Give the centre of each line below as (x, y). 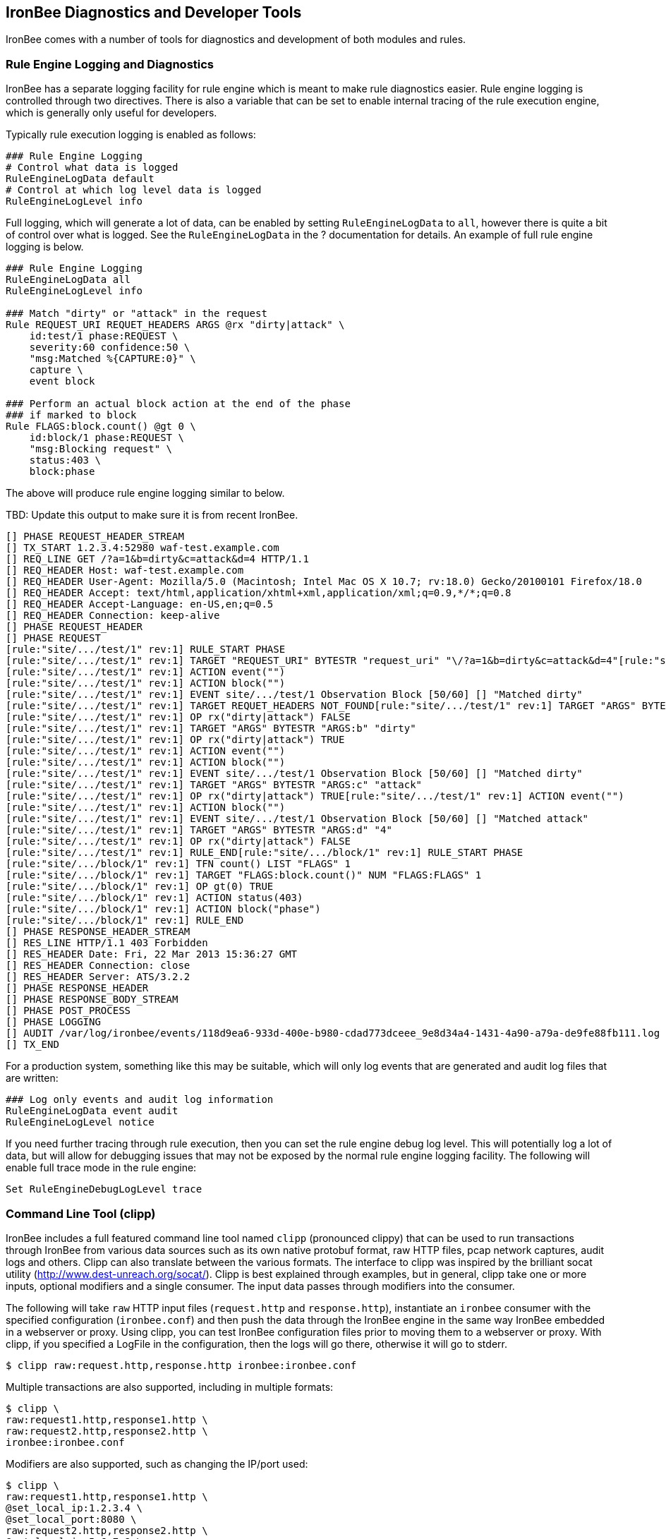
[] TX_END (32, 1045)
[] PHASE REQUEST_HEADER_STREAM (95, 537)
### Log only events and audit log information (140, 1100)
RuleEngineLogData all (68, 280)
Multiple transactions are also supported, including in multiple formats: (170, 1387)
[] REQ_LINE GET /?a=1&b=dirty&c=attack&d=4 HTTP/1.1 (157, 559)
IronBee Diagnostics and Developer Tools (154, 12)
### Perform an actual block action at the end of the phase (178, 404)
